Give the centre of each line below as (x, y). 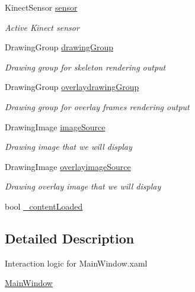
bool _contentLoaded (44, 206)
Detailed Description (70, 238)
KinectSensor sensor (41, 7)
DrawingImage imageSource (55, 126)
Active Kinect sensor (42, 27)
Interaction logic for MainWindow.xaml (76, 263)
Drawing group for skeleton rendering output (85, 67)
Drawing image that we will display (68, 147)
